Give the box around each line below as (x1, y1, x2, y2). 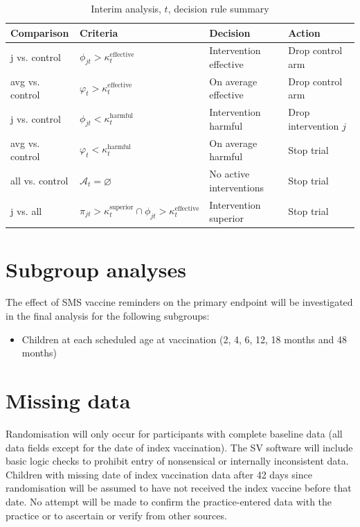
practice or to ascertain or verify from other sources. (6, 508, 227, 522)
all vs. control (10, 173, 69, 187)
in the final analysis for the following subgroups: (6, 309, 210, 323)
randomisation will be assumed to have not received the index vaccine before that (6, 481, 352, 495)
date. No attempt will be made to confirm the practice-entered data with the (6, 494, 332, 508)
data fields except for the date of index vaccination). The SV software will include (6, 440, 353, 454)
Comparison (10, 25, 69, 40)
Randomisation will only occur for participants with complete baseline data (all (6, 426, 343, 440)
